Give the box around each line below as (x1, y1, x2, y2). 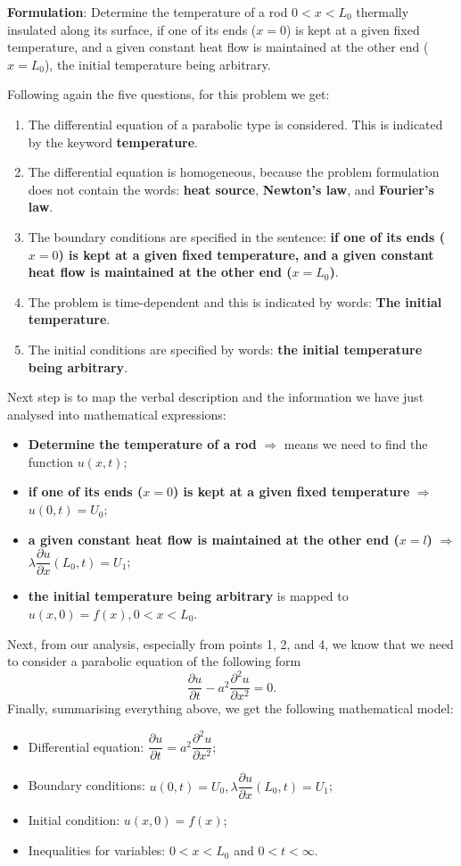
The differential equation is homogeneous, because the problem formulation (28, 162, 440, 181)
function (28, 452, 73, 470)
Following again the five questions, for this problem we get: (7, 85, 330, 104)
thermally (356, 3, 409, 21)
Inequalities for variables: (28, 841, 166, 860)
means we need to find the (284, 435, 428, 454)
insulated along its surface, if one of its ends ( (7, 20, 257, 38)
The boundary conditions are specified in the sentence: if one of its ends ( (28, 227, 445, 246)
